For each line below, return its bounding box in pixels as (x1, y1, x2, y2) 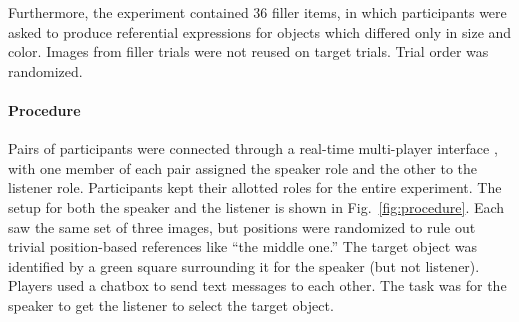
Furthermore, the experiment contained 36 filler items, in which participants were (8, 2, 507, 22)
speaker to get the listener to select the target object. (8, 294, 334, 315)
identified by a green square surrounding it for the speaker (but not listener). (8, 255, 480, 276)
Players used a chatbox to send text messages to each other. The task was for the (8, 275, 507, 296)
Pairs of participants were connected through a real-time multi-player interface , (8, 138, 498, 159)
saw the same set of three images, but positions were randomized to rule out (8, 216, 476, 237)
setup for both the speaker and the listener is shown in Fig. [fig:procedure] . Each (8, 196, 505, 217)
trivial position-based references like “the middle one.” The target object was (8, 236, 478, 257)
